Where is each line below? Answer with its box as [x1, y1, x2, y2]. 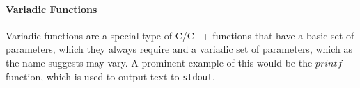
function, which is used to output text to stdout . [6, 69, 215, 83]
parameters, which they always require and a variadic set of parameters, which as [6, 42, 353, 56]
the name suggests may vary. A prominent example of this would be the [6, 55, 313, 69]
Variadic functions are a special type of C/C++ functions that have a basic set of [6, 28, 354, 42]
